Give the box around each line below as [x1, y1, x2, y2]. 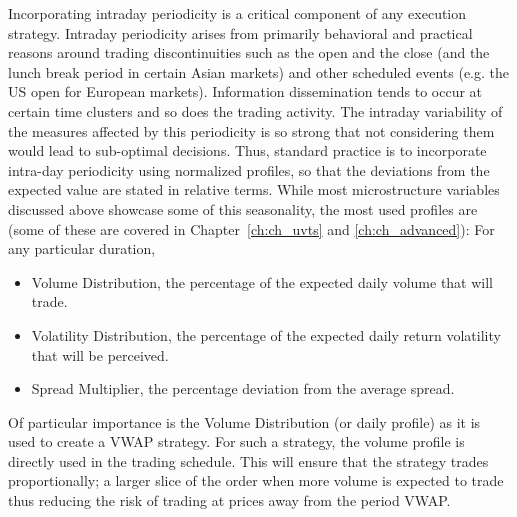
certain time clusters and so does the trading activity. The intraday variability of [8, 100, 503, 121]
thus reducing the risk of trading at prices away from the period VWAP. [8, 490, 451, 511]
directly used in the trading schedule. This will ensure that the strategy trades [8, 450, 489, 471]
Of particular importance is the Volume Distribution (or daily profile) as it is [8, 411, 481, 432]
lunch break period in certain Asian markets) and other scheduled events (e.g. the [8, 61, 510, 82]
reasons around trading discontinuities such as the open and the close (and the [8, 42, 490, 63]
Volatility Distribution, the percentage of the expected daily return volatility [31, 324, 501, 345]
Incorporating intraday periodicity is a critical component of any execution [8, 3, 467, 23]
